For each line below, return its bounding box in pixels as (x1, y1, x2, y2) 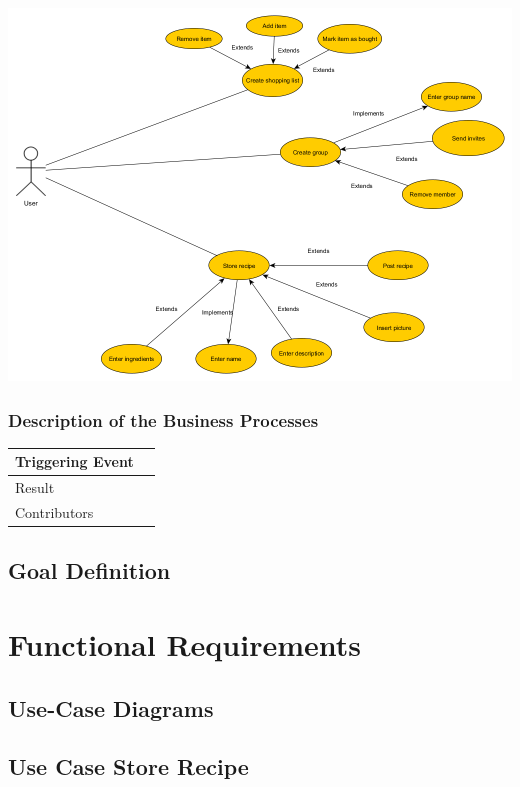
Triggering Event (15, 451, 134, 472)
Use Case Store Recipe (8, 751, 249, 782)
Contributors (15, 502, 94, 522)
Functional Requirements (8, 624, 361, 665)
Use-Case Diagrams (8, 692, 214, 723)
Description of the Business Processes (8, 407, 319, 432)
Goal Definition (8, 555, 171, 586)
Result (15, 477, 55, 498)
